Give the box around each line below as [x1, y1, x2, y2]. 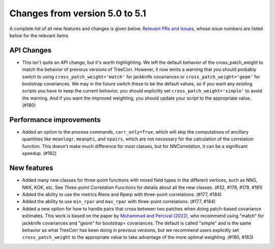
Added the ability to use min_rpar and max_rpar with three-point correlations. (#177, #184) [22, 198, 216, 205]
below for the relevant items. [9, 32, 70, 38]
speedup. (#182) [22, 151, 57, 157]
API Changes [9, 46, 52, 55]
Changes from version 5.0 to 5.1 [9, 8, 146, 19]
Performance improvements [9, 115, 101, 124]
